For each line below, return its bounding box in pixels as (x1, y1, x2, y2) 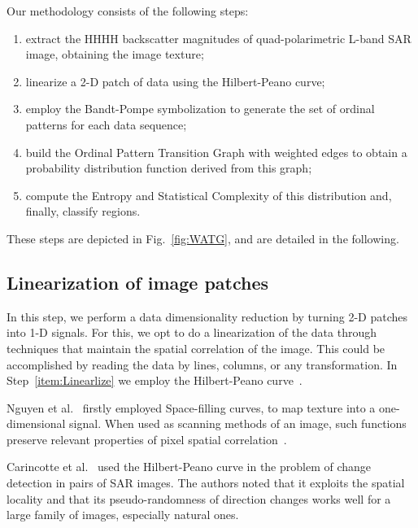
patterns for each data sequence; (25, 116, 187, 133)
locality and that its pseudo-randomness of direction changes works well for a (7, 490, 391, 507)
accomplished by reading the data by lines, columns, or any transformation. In (7, 356, 398, 373)
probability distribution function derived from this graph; (25, 159, 312, 177)
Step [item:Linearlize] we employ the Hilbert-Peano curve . (7, 372, 303, 389)
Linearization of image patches (7, 269, 269, 295)
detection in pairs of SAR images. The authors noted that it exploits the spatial (7, 474, 405, 491)
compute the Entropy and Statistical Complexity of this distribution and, (25, 186, 392, 203)
